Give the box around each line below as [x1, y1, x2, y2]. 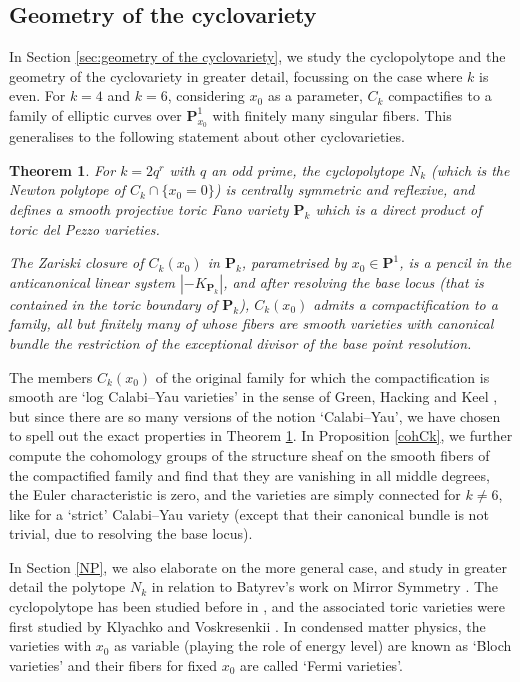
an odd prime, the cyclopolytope [211, 159, 404, 180]
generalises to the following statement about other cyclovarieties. [9, 126, 405, 147]
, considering [167, 85, 245, 106]
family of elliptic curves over [9, 104, 182, 125]
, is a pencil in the [399, 252, 512, 273]
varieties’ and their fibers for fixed [9, 654, 217, 675]
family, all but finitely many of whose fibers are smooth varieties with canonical [9, 313, 494, 334]
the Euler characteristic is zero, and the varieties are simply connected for [9, 484, 461, 505]
